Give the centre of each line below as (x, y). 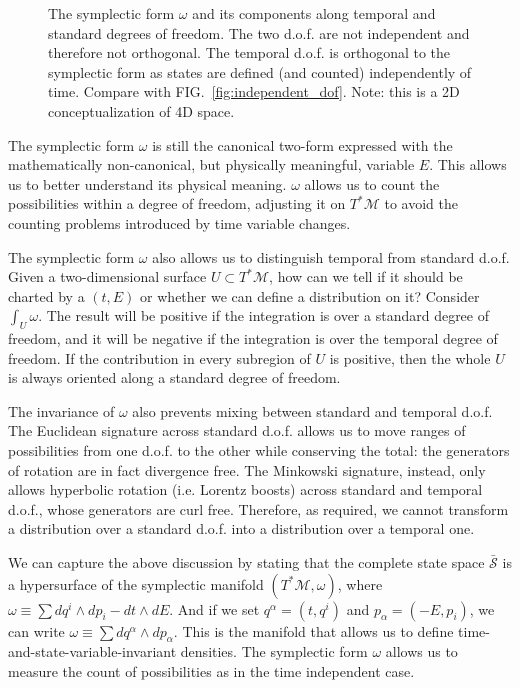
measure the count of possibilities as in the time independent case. (211, 671)
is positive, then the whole (410, 357)
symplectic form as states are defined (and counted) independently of (260, 71)
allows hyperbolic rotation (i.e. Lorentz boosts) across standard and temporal (245, 489)
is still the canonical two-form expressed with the (302, 144)
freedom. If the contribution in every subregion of (159, 357)
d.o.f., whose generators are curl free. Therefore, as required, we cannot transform (258, 508)
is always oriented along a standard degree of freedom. (174, 377)
